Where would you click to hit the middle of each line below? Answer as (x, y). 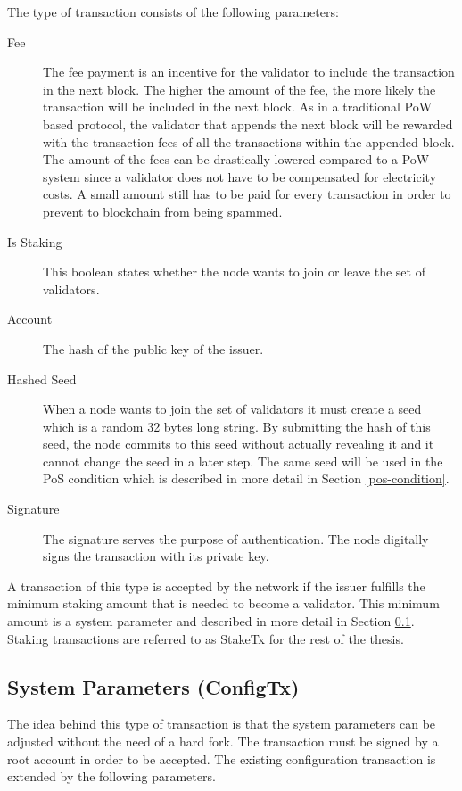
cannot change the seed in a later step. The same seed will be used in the (243, 461)
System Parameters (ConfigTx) (153, 686)
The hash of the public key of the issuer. (153, 348)
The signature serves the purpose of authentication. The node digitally (236, 538)
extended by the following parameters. (111, 776)
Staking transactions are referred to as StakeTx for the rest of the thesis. (206, 638)
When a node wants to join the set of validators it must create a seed (232, 409)
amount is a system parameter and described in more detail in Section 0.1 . (211, 621)
